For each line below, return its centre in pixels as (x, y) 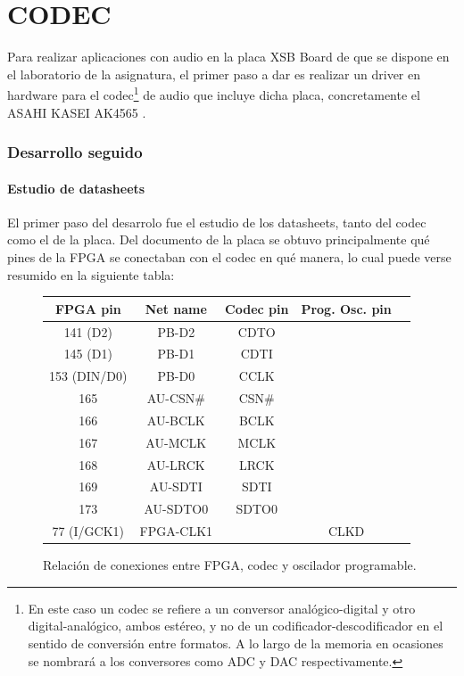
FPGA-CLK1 (176, 531)
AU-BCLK (176, 420)
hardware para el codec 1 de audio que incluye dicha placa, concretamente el (214, 93)
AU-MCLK (176, 442)
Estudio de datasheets (76, 188)
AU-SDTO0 (176, 509)
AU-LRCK (176, 464)
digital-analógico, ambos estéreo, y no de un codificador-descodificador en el (236, 626)
